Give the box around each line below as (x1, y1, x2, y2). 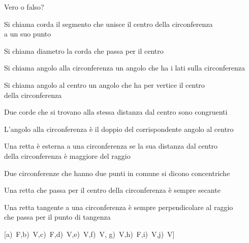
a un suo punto (4, 28, 51, 39)
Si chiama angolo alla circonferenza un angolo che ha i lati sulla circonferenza (4, 62, 245, 73)
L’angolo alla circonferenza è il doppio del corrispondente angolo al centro (4, 123, 234, 134)
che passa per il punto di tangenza (4, 212, 111, 222)
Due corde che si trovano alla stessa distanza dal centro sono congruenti (4, 107, 228, 117)
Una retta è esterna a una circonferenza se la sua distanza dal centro (4, 141, 218, 151)
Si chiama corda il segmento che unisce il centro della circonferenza (4, 18, 213, 29)
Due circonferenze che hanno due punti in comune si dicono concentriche (4, 167, 230, 178)
